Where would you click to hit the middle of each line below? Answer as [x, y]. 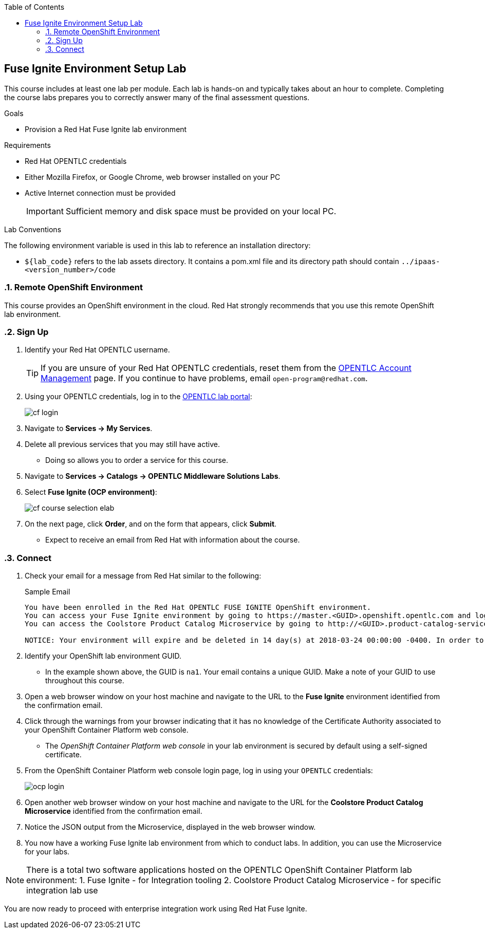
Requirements [27, 145]
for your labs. [47, 852]
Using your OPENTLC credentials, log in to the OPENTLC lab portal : [138, 397]
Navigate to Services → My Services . [89, 428]
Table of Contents [34, 7]
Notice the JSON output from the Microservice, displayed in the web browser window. [170, 827]
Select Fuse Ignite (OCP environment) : [91, 492]
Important [45, 211]
